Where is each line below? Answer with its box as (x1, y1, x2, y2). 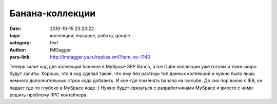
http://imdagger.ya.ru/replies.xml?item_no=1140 (50, 54, 151, 60)
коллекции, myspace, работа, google (50, 32, 130, 38)
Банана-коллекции (9, 8, 96, 19)
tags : (9, 32, 21, 38)
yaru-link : (9, 54, 31, 60)
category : (9, 40, 31, 46)
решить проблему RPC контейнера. (9, 92, 88, 98)
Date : (9, 25, 22, 32)
